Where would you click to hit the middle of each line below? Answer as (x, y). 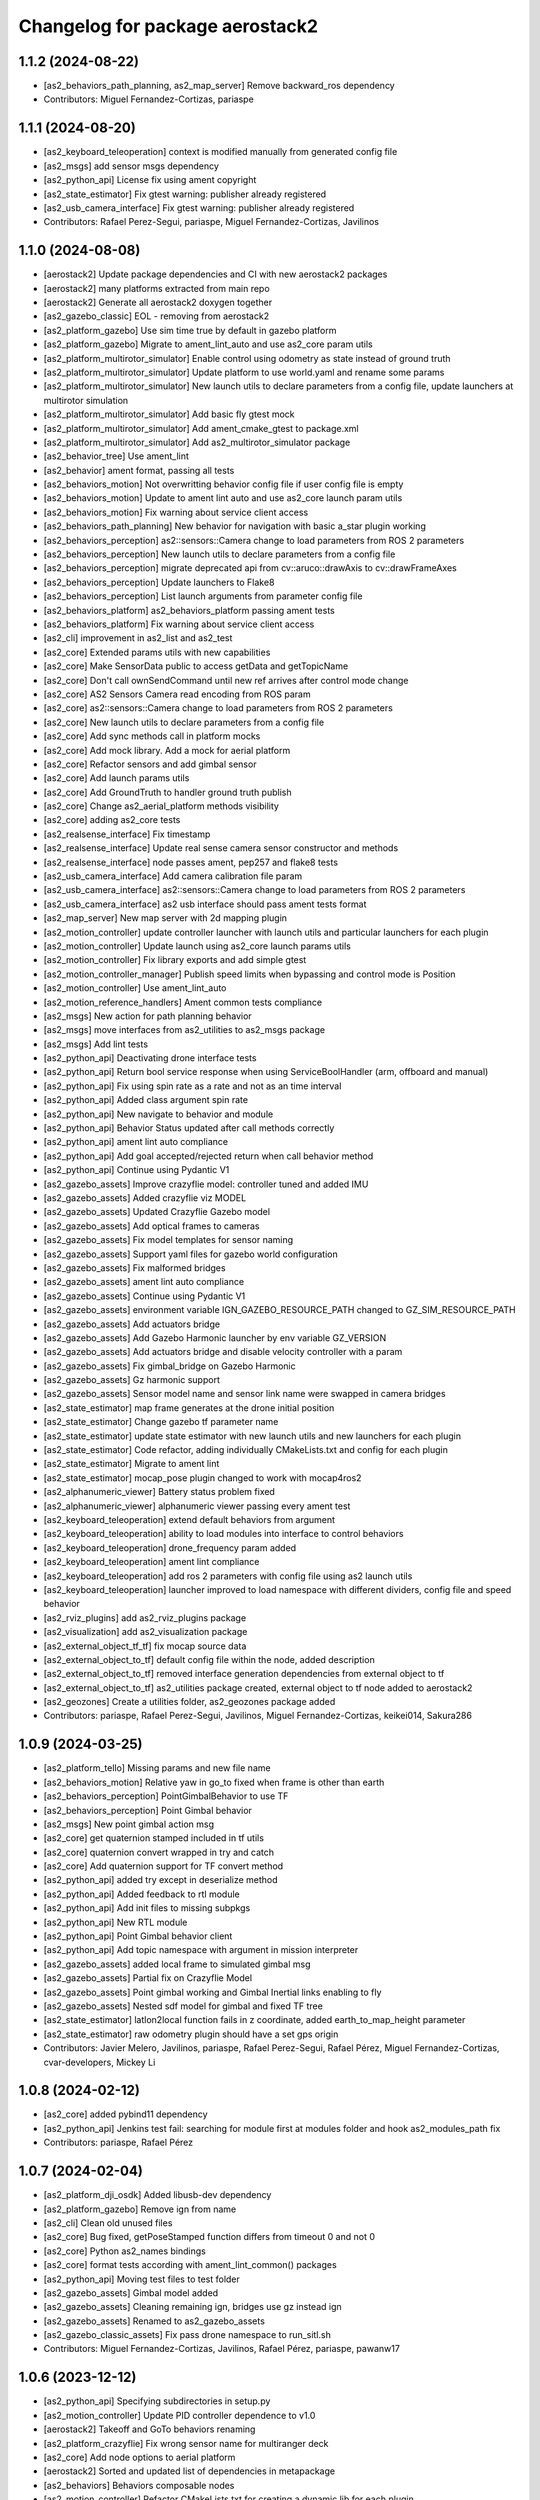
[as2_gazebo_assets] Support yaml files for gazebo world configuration (191, 1254)
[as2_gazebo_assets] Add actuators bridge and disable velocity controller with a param (223, 1352)
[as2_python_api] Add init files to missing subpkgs (147, 1908)
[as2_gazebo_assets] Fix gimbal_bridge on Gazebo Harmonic (169, 1366)
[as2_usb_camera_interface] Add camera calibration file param (173, 876)
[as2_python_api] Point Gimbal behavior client (138, 1936)
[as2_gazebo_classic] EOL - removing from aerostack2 (156, 316)
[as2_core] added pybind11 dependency (126, 2114)
